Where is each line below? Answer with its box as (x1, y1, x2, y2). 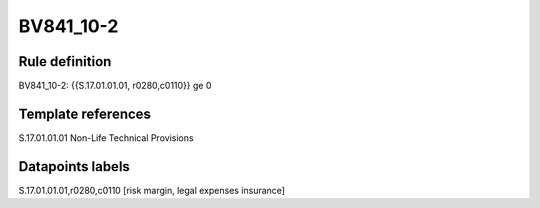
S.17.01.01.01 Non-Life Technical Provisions (18, 131, 194, 144)
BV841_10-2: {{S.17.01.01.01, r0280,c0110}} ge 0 (18, 80, 212, 92)
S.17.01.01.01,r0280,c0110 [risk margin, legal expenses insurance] (18, 184, 285, 196)
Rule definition (18, 53, 112, 70)
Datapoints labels (18, 158, 130, 175)
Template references (18, 105, 152, 122)
